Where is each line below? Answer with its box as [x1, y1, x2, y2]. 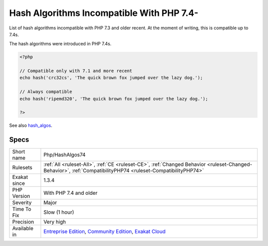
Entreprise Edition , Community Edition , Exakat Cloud [43, 228, 166, 235]
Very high [43, 219, 67, 226]
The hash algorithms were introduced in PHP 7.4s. [9, 41, 112, 47]
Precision [12, 219, 34, 226]
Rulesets [12, 164, 32, 171]
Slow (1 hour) [43, 209, 74, 216]
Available [12, 225, 34, 232]
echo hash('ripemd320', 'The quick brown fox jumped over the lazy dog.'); [19, 96, 208, 101]
